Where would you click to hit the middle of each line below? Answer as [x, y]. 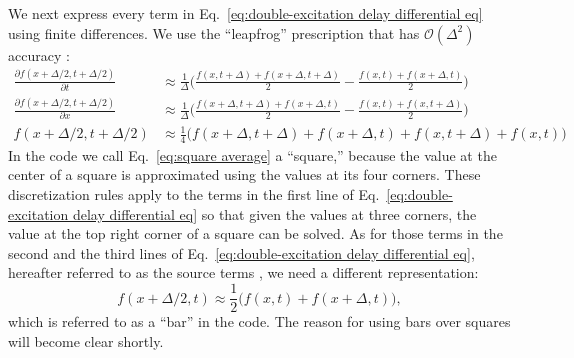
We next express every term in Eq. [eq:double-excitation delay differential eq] [245, 13]
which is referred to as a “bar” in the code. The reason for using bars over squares [259, 321]
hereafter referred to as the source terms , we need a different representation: [243, 272]
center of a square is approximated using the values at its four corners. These [244, 174]
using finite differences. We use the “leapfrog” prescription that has [214, 32]
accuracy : [39, 54]
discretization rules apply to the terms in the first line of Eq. [194, 194]
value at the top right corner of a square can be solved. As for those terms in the [255, 233]
